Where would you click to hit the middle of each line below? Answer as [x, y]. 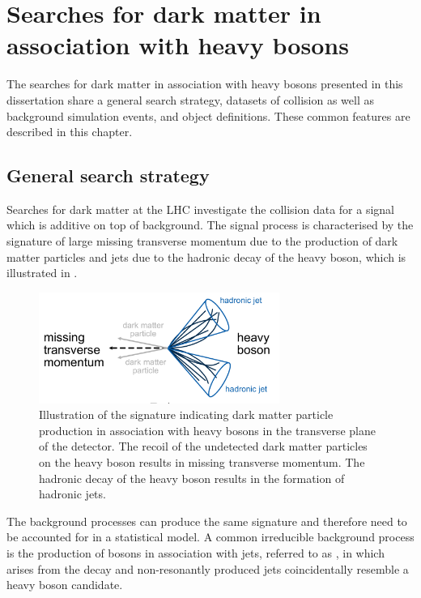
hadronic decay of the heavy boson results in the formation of [192, 478]
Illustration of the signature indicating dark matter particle [186, 414]
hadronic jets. [72, 494]
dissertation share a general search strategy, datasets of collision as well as [190, 99]
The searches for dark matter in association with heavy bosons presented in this [205, 84]
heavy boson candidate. [65, 585]
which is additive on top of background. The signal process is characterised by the [210, 225]
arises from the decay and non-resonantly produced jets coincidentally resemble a [208, 568]
